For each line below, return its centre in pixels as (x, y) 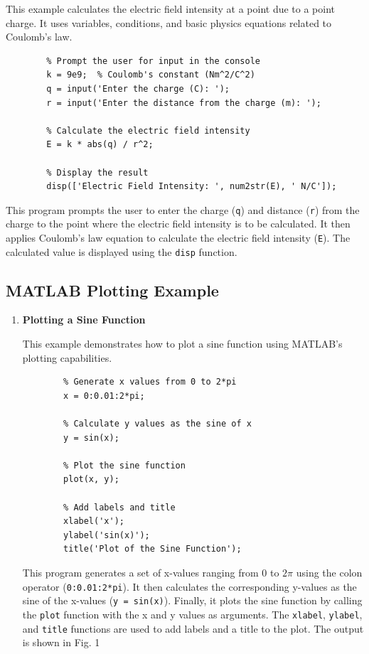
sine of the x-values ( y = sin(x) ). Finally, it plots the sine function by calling (192, 600)
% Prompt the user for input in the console (153, 61)
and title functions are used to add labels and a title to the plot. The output (193, 628)
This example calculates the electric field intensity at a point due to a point (171, 9)
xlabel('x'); (94, 521)
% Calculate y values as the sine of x (157, 424)
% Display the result (97, 172)
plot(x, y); (91, 479)
